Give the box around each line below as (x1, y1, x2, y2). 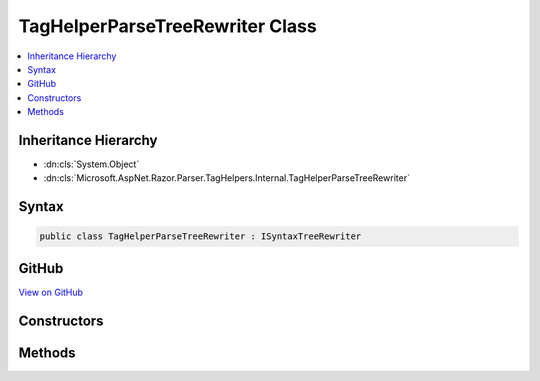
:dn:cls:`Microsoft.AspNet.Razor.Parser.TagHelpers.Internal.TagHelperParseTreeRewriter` (43, 172, 410, 184)
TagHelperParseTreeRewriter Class (18, 15, 317, 37)
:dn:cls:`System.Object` (43, 158, 140, 170)
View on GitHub (18, 286, 84, 298)
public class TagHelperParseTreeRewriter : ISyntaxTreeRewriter (39, 231, 362, 242)
